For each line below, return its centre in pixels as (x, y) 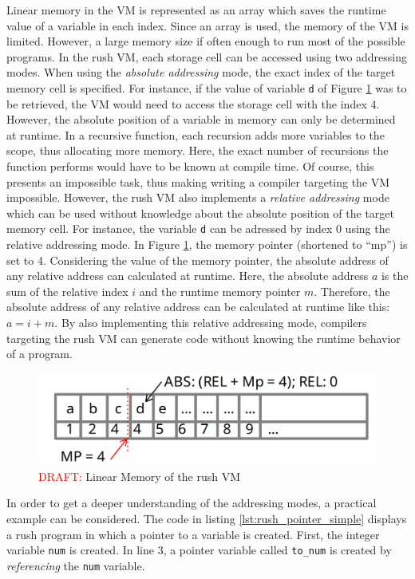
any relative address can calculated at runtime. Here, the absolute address (188, 276)
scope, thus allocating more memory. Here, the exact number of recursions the (198, 150)
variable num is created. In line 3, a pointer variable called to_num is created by (199, 550)
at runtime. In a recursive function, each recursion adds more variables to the (196, 134)
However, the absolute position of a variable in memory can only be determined (201, 119)
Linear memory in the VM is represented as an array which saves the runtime (196, 10)
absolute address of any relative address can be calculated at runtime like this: (198, 307)
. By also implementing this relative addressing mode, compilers (211, 322)
